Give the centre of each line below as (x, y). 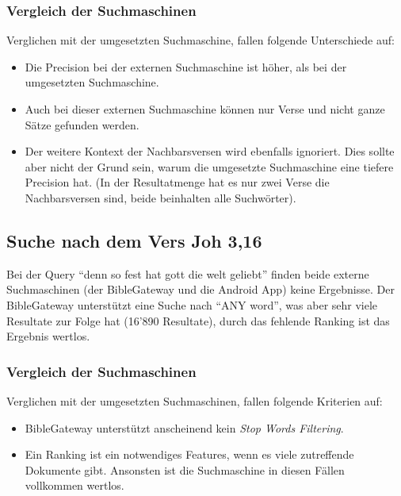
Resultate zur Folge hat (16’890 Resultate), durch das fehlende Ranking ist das (198, 320)
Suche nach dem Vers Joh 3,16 (134, 240)
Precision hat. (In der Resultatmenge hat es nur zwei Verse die (177, 182)
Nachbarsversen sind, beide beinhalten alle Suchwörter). (160, 197)
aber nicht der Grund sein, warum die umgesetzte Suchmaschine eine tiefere (209, 166)
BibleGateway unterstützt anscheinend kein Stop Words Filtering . (184, 427)
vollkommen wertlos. (74, 485)
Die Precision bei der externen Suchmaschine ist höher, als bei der (186, 66)
